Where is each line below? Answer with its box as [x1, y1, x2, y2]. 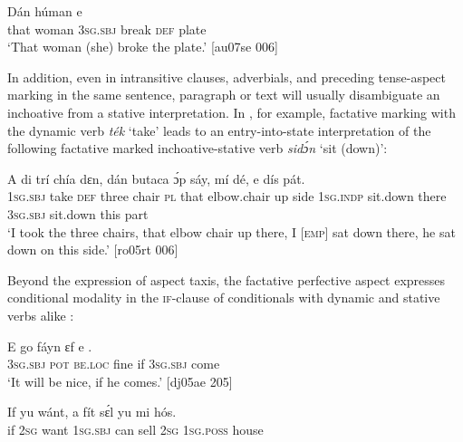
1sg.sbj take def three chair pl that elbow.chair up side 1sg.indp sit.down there [7, 187, 447, 206]
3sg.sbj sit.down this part [7, 204, 149, 223]
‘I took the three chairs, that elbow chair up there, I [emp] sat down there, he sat [7, 222, 456, 241]
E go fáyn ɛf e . [7, 336, 92, 355]
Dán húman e [7, 2, 82, 20]
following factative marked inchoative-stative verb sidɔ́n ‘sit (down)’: [7, 139, 388, 158]
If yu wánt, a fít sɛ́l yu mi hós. [7, 402, 177, 421]
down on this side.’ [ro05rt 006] [7, 240, 178, 259]
